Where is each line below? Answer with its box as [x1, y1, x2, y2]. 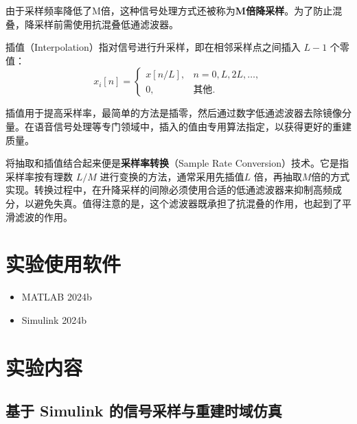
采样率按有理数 [5, 169, 73, 183]
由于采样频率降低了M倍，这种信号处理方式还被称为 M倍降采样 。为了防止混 [5, 3, 343, 17]
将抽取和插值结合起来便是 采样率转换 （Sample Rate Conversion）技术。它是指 [5, 156, 349, 170]
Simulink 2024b [21, 312, 87, 327]
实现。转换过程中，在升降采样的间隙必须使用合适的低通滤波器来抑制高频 [5, 182, 332, 197]
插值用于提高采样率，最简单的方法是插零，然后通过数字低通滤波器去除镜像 [5, 106, 342, 120]
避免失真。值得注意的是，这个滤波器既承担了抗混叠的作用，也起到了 [34, 196, 342, 210]
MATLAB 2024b [21, 290, 92, 304]
